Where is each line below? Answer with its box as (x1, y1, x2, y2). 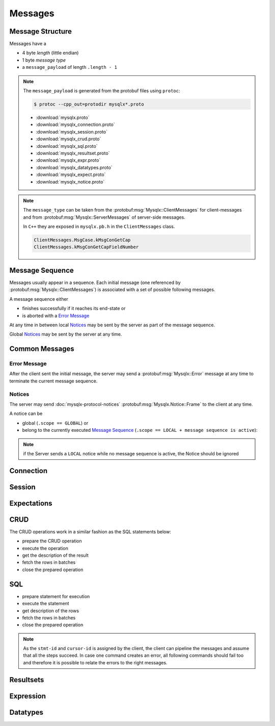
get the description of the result (22, 552, 89, 558)
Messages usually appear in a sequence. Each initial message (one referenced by (9, 279, 181, 286)
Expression (9, 691, 46, 701)
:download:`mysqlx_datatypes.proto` (36, 164, 113, 170)
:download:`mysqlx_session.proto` (36, 128, 108, 135)
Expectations (9, 499, 53, 507)
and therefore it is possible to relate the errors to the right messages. (23, 659, 168, 665)
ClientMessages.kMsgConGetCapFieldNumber (34, 244, 139, 250)
